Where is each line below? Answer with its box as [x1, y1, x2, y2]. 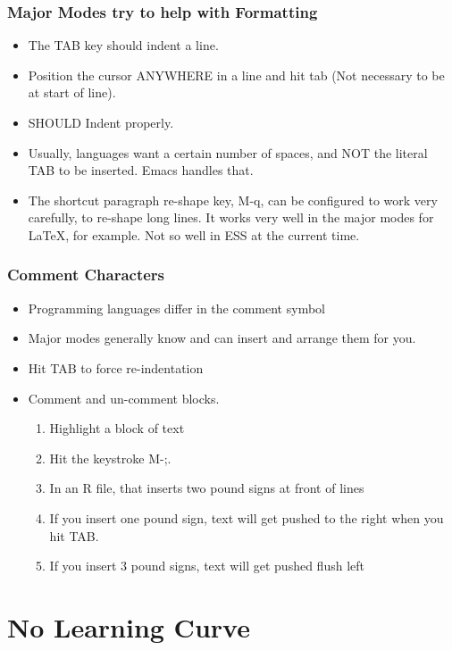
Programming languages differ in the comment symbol [28, 298, 325, 317]
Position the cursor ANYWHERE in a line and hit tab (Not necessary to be [28, 65, 445, 84]
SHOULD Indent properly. [28, 113, 174, 131]
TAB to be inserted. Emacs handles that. [28, 161, 254, 179]
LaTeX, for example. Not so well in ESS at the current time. [28, 225, 360, 244]
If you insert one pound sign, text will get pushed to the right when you [49, 508, 444, 527]
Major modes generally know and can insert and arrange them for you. [28, 329, 416, 347]
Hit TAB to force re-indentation [28, 358, 204, 377]
